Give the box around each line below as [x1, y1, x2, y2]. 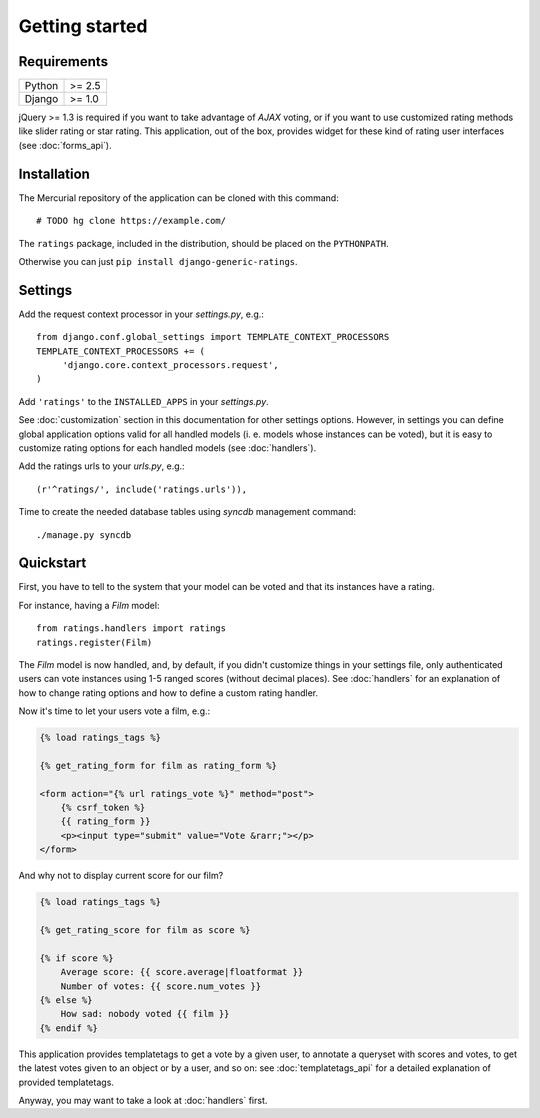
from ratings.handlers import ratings [36, 623, 227, 634]
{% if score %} [39, 952, 114, 964]
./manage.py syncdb [36, 529, 132, 540]
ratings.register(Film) [36, 636, 153, 648]
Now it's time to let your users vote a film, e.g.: [18, 705, 211, 717]
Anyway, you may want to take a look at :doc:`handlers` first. [18, 1094, 268, 1106]
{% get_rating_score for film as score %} [39, 925, 251, 936]
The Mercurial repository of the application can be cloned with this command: [18, 191, 339, 204]
